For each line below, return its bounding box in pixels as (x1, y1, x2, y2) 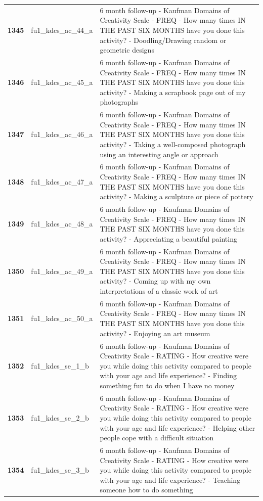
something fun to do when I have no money (100, 380, 235, 390)
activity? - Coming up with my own (100, 276, 211, 286)
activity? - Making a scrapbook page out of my (100, 86, 246, 97)
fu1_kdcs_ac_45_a (31, 77, 93, 87)
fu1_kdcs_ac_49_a (31, 265, 93, 276)
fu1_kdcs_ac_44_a (31, 24, 93, 35)
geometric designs (100, 44, 154, 55)
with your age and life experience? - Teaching (100, 474, 241, 485)
